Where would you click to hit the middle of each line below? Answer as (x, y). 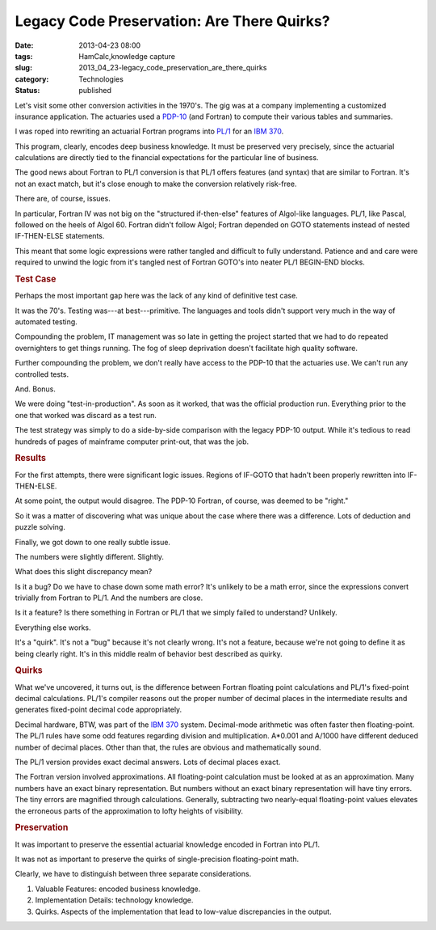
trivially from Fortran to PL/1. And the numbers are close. (109, 598)
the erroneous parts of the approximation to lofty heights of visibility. (129, 811)
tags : (24, 56)
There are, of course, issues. (63, 199)
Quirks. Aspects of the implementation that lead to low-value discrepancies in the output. (183, 911)
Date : (24, 45)
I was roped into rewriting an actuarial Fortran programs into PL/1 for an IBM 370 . (149, 131)
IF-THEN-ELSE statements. (60, 236)
